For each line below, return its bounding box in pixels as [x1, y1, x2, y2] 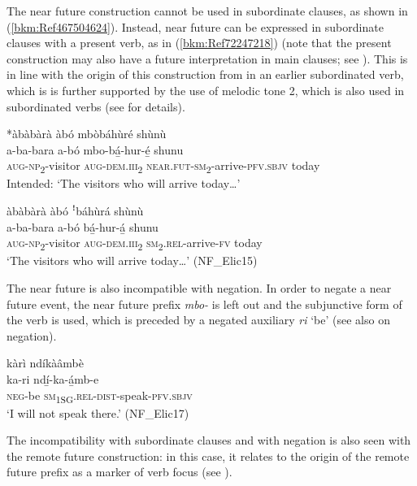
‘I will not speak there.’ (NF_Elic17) [7, 404, 189, 421]
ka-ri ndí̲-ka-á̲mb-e [7, 370, 99, 387]
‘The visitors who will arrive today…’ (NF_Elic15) [7, 252, 258, 269]
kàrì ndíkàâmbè [7, 354, 84, 371]
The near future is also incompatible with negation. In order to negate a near [7, 279, 392, 296]
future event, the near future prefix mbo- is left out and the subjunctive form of [7, 295, 402, 312]
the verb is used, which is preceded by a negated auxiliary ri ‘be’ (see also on [7, 311, 390, 328]
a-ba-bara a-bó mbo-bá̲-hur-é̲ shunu [7, 141, 184, 158]
